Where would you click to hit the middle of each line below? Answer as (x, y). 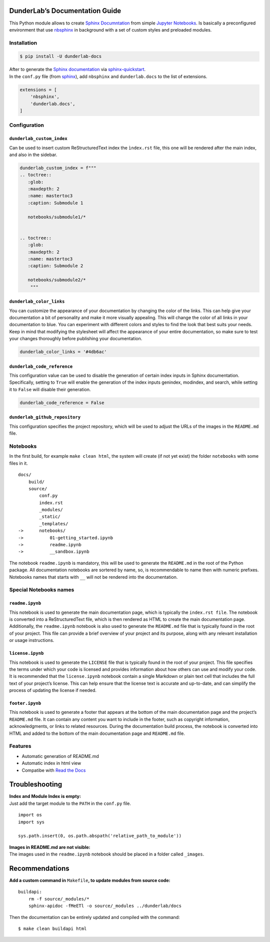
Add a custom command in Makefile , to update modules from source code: (90, 880)
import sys (31, 822)
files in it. (19, 463)
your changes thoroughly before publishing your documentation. (76, 339)
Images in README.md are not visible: (50, 847)
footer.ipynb (25, 703)
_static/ (50, 517)
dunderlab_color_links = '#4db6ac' (63, 352)
